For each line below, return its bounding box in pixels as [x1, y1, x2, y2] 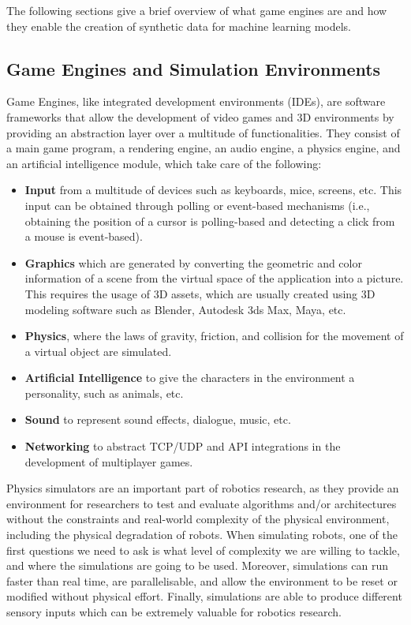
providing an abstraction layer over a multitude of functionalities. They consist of [6, 124, 400, 140]
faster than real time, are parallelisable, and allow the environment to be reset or [6, 572, 398, 589]
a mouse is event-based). [24, 228, 143, 245]
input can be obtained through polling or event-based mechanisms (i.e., [24, 196, 370, 213]
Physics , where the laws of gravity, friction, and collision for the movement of [24, 327, 404, 344]
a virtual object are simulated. [24, 342, 172, 359]
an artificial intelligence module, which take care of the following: [6, 155, 322, 171]
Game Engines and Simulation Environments [6, 56, 381, 80]
